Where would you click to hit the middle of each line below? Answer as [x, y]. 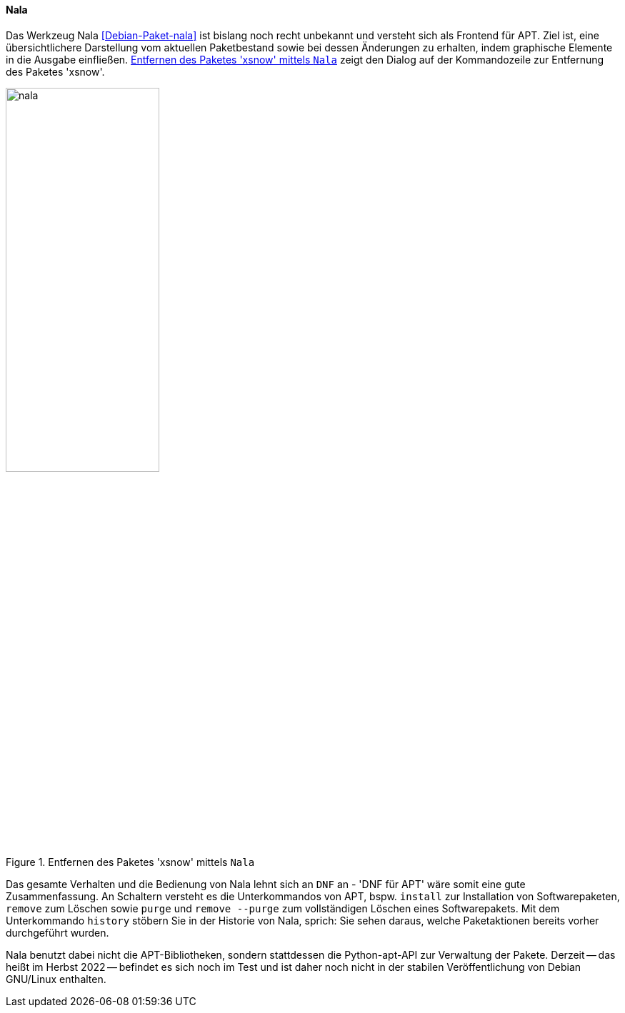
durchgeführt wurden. [57, 932]
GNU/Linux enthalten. [56, 979]
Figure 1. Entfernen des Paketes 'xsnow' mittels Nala [130, 862]
